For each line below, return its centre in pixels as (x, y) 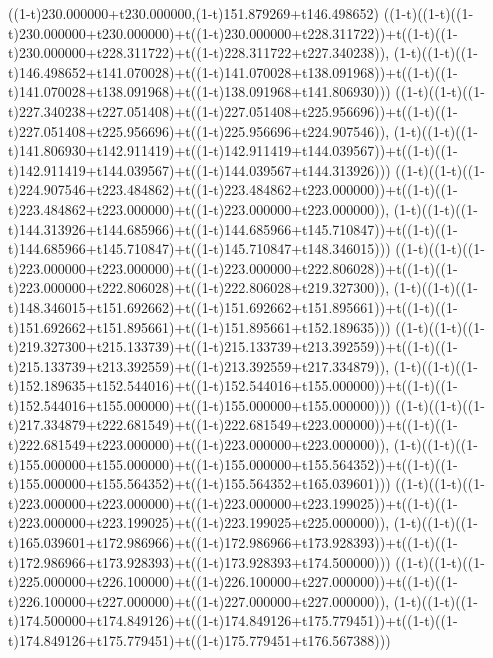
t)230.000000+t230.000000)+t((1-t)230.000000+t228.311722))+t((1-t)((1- (233, 32)
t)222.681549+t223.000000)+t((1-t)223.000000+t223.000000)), (199, 444)
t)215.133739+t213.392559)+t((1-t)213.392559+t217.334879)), (199, 365)
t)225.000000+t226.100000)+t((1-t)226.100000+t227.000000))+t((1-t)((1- (233, 581)
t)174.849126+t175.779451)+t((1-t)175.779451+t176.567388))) (199, 640)
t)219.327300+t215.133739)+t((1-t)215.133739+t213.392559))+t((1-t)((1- (233, 346)
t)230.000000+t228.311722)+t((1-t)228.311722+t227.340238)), (199, 52)
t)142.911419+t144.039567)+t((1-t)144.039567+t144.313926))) (199, 169)
